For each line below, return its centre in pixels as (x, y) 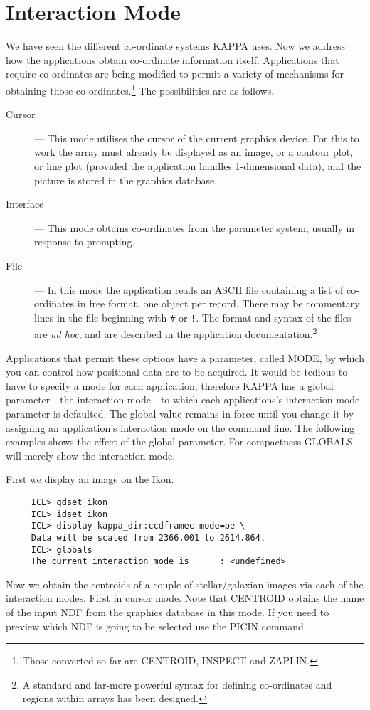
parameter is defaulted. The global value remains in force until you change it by (180, 413)
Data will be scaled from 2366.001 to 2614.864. (148, 537)
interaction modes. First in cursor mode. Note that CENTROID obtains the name (185, 598)
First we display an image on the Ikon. (90, 479)
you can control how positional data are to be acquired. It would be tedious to (177, 372)
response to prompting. (85, 242)
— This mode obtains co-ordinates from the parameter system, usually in (195, 227)
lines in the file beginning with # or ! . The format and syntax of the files (193, 317)
